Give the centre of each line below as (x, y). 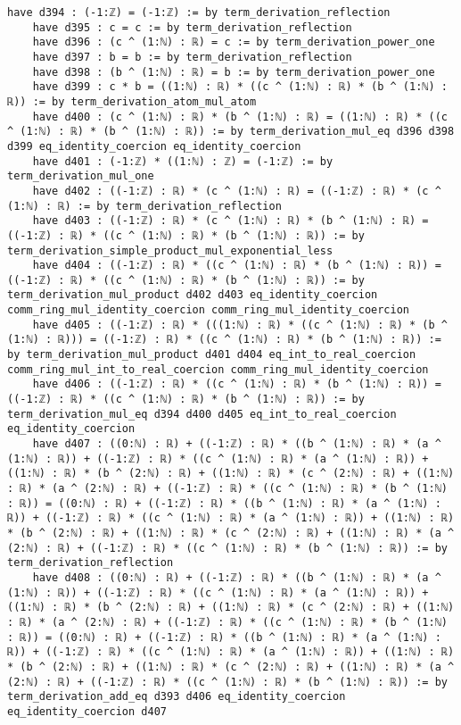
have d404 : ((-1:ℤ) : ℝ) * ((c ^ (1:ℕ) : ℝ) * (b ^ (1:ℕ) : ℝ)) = (237, 266)
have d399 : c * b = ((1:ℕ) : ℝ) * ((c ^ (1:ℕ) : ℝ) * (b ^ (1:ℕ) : (240, 87)
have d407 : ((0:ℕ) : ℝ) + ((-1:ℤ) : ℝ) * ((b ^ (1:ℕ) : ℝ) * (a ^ (237, 444)
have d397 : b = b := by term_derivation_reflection (192, 57)
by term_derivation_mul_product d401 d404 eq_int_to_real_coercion (212, 355)
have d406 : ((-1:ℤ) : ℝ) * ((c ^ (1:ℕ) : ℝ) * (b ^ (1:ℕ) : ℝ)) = (237, 384)
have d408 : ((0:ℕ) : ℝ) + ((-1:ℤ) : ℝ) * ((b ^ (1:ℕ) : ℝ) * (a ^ (237, 577)
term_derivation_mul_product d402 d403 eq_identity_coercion (193, 295)
